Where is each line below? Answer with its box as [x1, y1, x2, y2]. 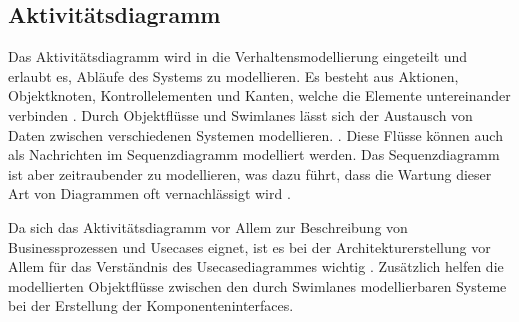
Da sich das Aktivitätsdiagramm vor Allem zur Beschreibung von [8, 216, 408, 237]
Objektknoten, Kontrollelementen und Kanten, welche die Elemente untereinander [8, 85, 511, 106]
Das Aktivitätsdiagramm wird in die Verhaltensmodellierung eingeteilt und [8, 46, 468, 67]
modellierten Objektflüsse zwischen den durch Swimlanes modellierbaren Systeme [8, 275, 507, 296]
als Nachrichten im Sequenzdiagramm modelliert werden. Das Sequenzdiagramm [8, 144, 500, 165]
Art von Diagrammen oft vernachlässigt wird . [8, 183, 291, 204]
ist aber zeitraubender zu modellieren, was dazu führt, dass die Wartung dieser [8, 163, 492, 184]
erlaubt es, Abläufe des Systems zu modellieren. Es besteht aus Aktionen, [8, 65, 459, 86]
